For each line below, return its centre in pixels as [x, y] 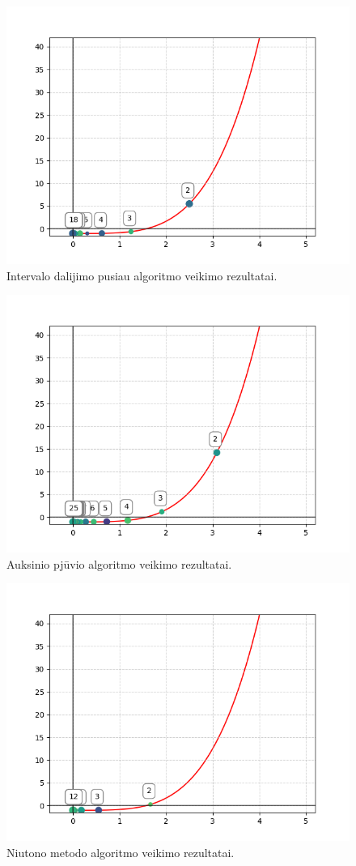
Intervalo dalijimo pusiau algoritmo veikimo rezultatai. [142, 275]
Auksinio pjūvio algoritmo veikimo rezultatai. [119, 563]
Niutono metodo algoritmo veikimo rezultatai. [121, 852]
